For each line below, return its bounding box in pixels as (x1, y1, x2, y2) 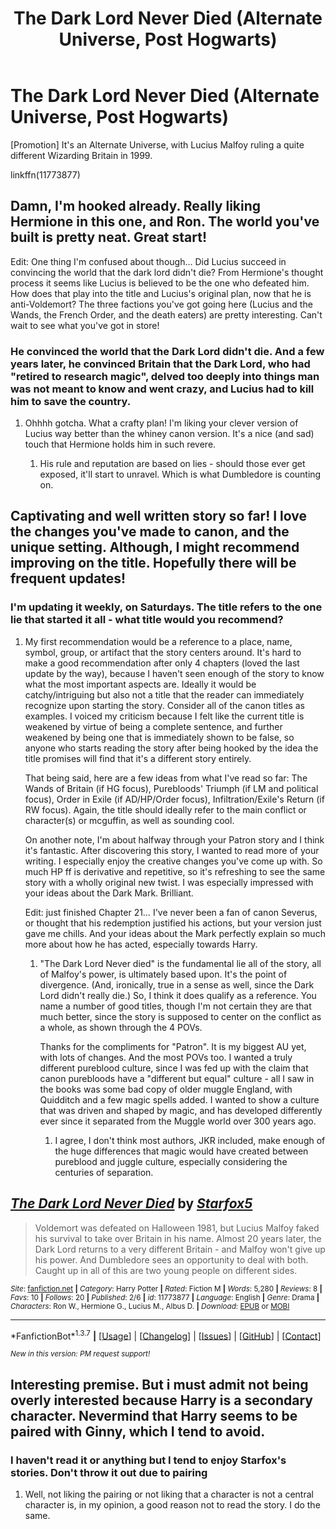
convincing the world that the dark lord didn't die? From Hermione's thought (10, 266, 324, 278)
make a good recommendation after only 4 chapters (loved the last (24, 657, 300, 669)
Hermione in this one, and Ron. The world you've (10, 213, 320, 231)
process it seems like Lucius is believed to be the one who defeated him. (10, 277, 310, 289)
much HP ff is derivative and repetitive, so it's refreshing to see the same (24, 865, 326, 877)
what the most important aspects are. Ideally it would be (24, 678, 257, 690)
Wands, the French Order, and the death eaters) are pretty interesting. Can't (10, 308, 323, 321)
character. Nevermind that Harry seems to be (10, 1407, 298, 1424)
